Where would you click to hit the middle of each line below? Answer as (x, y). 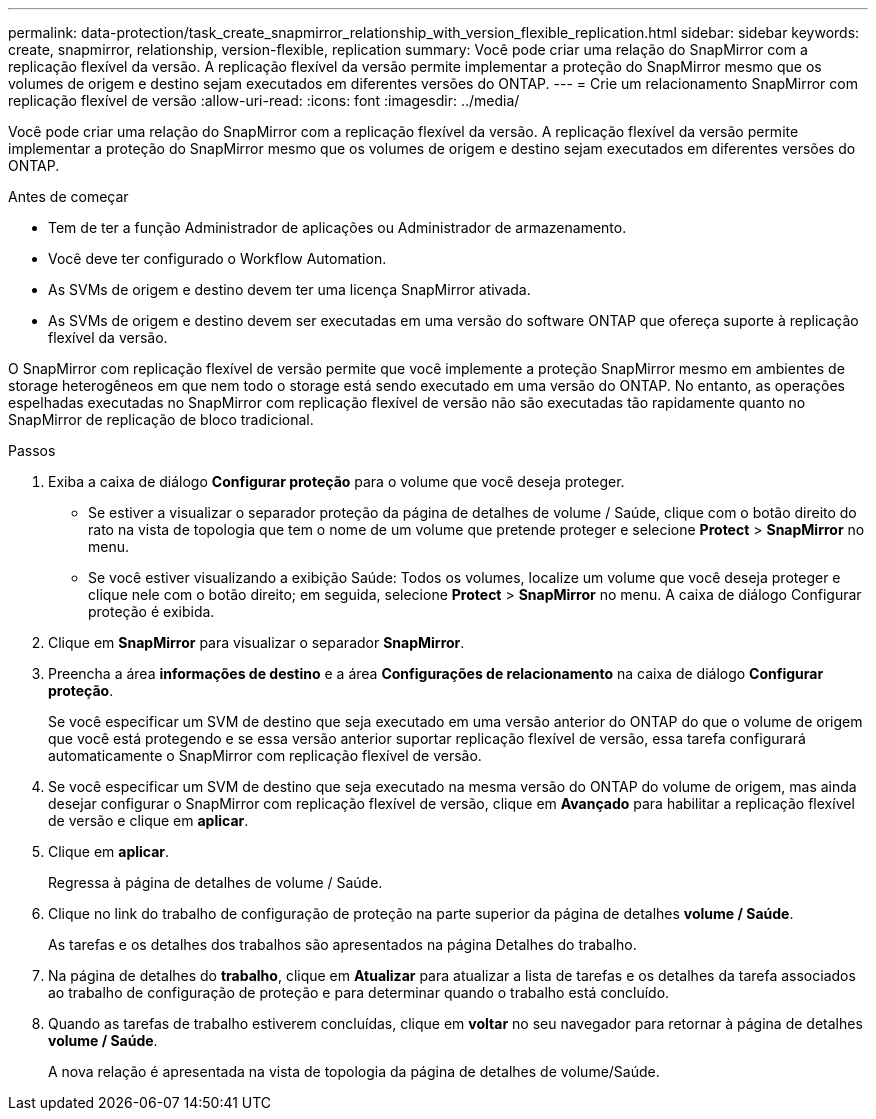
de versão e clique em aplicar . (148, 820)
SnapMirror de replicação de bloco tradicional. (161, 419)
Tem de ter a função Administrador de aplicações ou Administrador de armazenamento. (337, 227)
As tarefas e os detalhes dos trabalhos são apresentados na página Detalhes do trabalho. (342, 944)
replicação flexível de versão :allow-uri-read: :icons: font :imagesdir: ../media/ (264, 100)
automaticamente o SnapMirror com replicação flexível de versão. (265, 755)
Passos (32, 450)
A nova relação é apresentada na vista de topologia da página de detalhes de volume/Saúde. (354, 1071)
